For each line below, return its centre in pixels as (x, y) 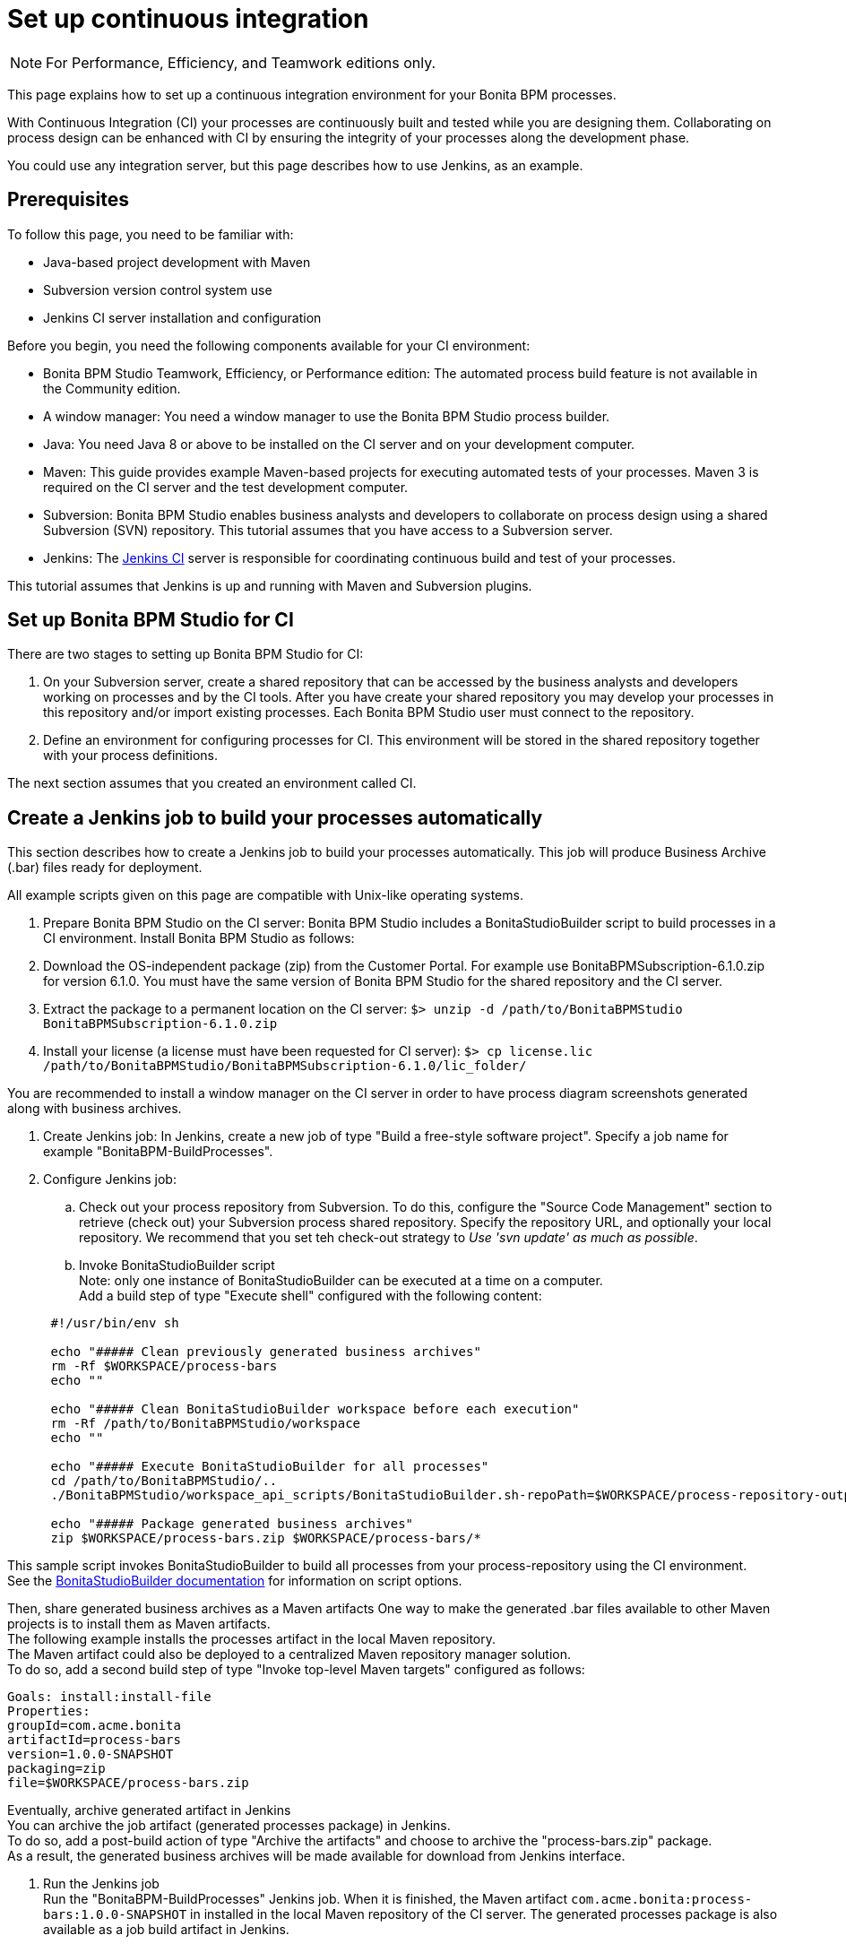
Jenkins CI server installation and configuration (182, 317)
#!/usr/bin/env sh (115, 1323)
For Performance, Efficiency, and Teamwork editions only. (241, 62)
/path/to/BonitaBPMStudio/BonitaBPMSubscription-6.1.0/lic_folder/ (285, 1066)
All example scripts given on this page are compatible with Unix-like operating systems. (265, 895)
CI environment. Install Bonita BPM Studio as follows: (199, 938)
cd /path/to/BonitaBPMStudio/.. (164, 1481)
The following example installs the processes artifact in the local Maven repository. (252, 1639)
